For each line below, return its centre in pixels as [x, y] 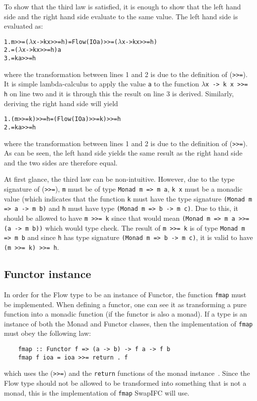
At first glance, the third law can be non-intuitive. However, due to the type [119, 179]
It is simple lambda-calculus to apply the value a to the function [102, 84]
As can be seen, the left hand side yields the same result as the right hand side [123, 153]
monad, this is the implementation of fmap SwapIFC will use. [97, 392]
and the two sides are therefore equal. [61, 162]
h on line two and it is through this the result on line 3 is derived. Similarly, [119, 94]
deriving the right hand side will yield [61, 103]
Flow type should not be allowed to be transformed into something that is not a [125, 382]
